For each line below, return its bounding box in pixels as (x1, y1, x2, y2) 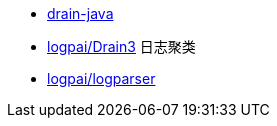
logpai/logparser (47, 70, 156, 87)
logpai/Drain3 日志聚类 (47, 38, 196, 55)
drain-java (47, 5, 114, 22)
